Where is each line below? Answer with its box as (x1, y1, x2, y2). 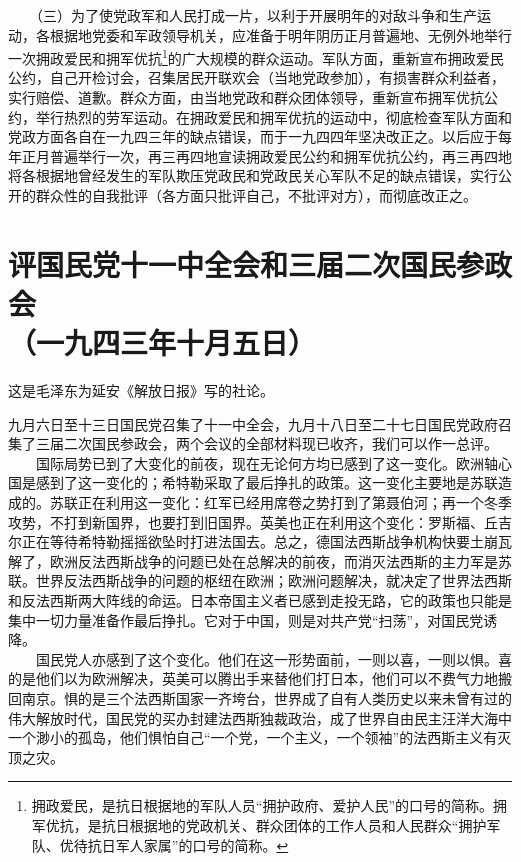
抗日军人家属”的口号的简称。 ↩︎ (87, 834, 289, 855)
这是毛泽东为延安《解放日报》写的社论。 (8, 380, 274, 401)
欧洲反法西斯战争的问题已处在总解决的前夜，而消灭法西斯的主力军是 (49, 550, 498, 571)
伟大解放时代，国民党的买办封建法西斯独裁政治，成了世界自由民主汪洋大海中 (8, 707, 512, 728)
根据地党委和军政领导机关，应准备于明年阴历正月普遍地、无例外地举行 (49, 24, 512, 45)
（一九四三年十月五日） (8, 322, 317, 363)
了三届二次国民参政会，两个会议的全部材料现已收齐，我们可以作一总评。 (21, 433, 498, 454)
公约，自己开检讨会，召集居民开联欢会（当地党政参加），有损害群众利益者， (8, 67, 505, 88)
